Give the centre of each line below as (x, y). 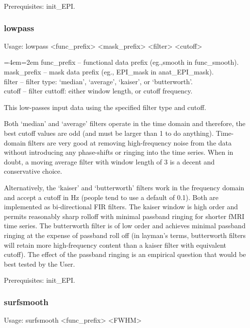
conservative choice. (33, 171)
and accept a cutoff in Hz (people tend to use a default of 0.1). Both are (111, 197)
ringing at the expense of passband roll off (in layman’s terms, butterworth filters (125, 235)
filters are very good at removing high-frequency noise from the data (130, 142)
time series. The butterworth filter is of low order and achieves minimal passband (125, 226)
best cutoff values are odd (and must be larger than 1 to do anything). (109, 133)
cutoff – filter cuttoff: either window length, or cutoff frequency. (98, 91)
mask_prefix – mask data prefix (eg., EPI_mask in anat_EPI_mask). (109, 72)
